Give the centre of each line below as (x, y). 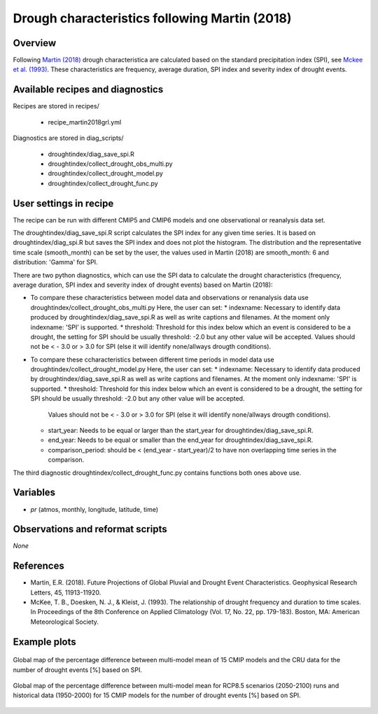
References (38, 566)
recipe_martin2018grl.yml (85, 122)
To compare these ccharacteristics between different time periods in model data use (152, 359)
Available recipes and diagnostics (88, 90)
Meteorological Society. (65, 622)
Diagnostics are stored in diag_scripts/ (68, 138)
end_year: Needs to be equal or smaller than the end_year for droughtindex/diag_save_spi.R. (181, 440)
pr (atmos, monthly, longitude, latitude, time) (94, 509)
